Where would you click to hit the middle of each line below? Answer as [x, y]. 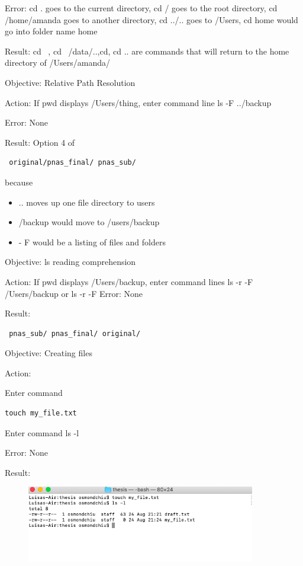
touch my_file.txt [41, 413]
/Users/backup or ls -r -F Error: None [74, 293]
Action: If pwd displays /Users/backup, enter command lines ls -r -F [129, 281]
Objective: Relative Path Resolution [70, 82]
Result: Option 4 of [40, 142]
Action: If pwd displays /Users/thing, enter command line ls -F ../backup [138, 102]
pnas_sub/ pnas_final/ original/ [75, 333]
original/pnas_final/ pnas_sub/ [72, 163]
